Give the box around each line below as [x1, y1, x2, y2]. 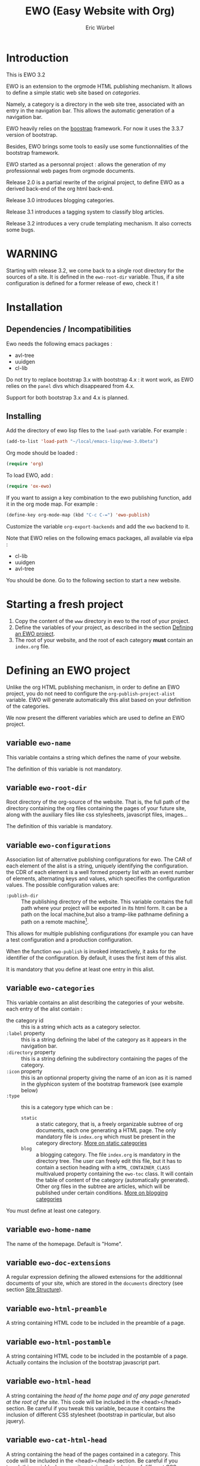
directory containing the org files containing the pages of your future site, [6, 805, 186, 812]
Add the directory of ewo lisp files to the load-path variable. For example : [6, 427, 187, 434]
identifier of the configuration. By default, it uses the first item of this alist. [6, 954, 187, 961]
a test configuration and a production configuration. [6, 936, 133, 943]
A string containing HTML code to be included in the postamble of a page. [6, 1352, 188, 1360]
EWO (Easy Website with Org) [25, 4, 175, 18]
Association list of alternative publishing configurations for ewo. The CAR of [6, 856, 192, 863]
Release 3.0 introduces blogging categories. [6, 196, 115, 204]
